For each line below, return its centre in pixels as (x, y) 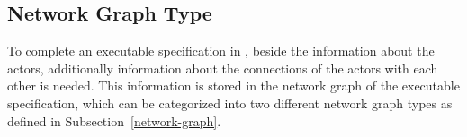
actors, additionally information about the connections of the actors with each (223, 68)
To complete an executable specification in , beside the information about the (221, 51)
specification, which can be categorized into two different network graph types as (230, 103)
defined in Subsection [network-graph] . (114, 120)
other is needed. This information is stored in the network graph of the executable (233, 86)
